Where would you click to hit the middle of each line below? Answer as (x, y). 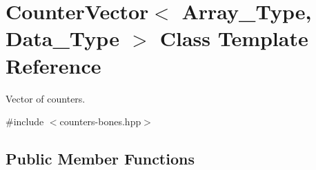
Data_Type (62, 38)
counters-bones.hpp (100, 121)
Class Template (234, 38)
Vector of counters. (46, 98)
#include (25, 121)
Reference (53, 65)
